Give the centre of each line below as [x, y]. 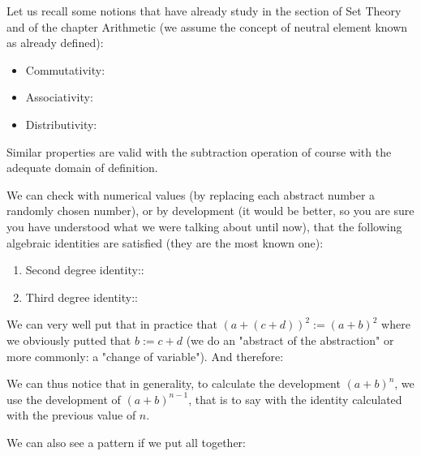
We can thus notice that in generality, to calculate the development [174, 383]
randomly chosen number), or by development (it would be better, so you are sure [210, 211]
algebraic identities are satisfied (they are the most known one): [165, 242]
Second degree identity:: [85, 270]
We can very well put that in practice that [112, 324]
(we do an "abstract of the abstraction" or [290, 340]
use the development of [64, 399]
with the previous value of [71, 415]
